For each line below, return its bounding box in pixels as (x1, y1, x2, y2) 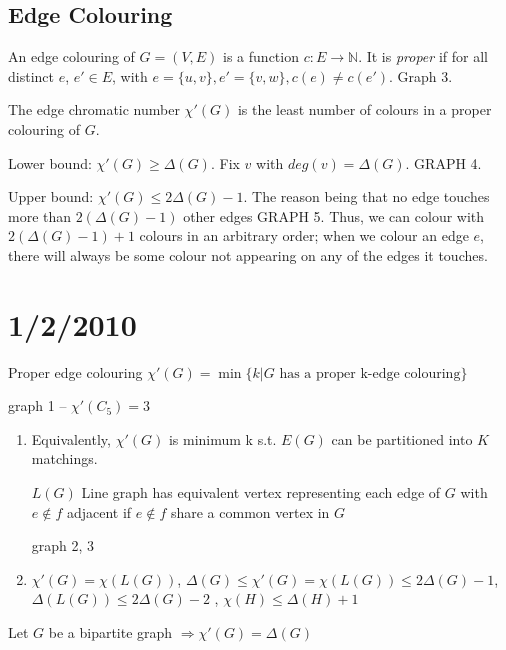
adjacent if (66, 501, 132, 522)
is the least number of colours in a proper (237, 99, 492, 120)
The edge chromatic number (8, 99, 180, 120)
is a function (223, 46, 299, 67)
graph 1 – (8, 395, 67, 416)
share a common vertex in (170, 501, 330, 522)
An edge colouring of (8, 46, 135, 67)
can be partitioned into (331, 428, 473, 449)
